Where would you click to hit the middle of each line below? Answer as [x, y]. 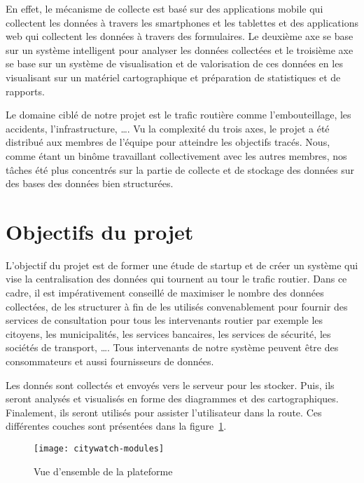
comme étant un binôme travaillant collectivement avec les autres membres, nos [176, 155]
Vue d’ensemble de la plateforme [103, 471]
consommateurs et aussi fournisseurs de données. [110, 361]
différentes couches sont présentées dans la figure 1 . [116, 426]
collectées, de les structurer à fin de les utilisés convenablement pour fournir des [177, 306]
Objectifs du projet [100, 231]
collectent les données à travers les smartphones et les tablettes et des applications [182, 22]
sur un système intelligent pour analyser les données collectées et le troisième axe [180, 49]
